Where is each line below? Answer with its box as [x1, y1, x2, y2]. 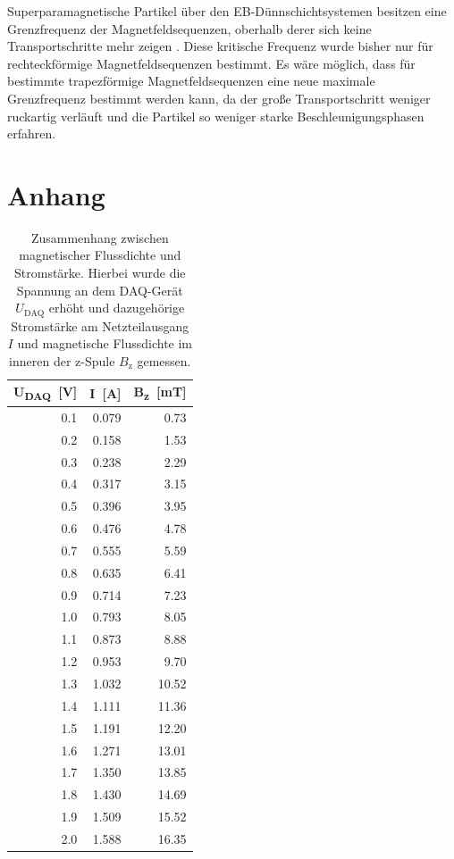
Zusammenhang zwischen [30, 228, 169, 246]
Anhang [7, 176, 105, 213]
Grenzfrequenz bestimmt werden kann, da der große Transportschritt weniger [7, 88, 431, 107]
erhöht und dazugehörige [48, 298, 185, 317]
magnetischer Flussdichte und [19, 246, 181, 264]
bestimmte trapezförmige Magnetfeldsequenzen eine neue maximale [7, 71, 375, 90]
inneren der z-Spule [9, 351, 115, 370]
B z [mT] [133, 382, 187, 404]
